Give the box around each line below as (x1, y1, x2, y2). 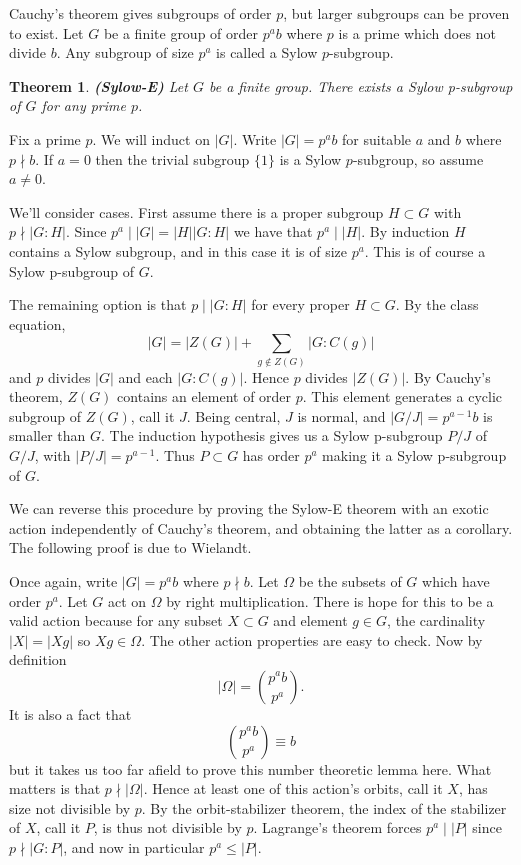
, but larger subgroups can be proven (283, 3, 510, 23)
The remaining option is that (9, 294, 187, 315)
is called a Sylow (216, 42, 318, 63)
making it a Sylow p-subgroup (322, 445, 507, 466)
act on (107, 590, 147, 611)
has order (242, 445, 300, 466)
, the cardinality (387, 610, 486, 631)
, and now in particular (63, 836, 205, 857)
